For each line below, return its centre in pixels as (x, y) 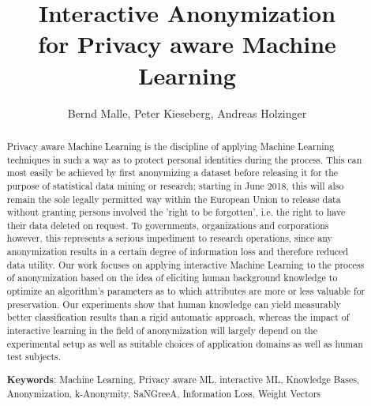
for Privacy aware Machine (187, 44)
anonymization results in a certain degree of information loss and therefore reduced (177, 252)
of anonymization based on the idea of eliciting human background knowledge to (172, 278)
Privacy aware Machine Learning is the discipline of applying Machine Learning (171, 146)
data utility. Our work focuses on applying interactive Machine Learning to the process (185, 264)
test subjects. (34, 357)
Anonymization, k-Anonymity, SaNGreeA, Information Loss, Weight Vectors (164, 393)
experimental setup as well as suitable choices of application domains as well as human (185, 343)
